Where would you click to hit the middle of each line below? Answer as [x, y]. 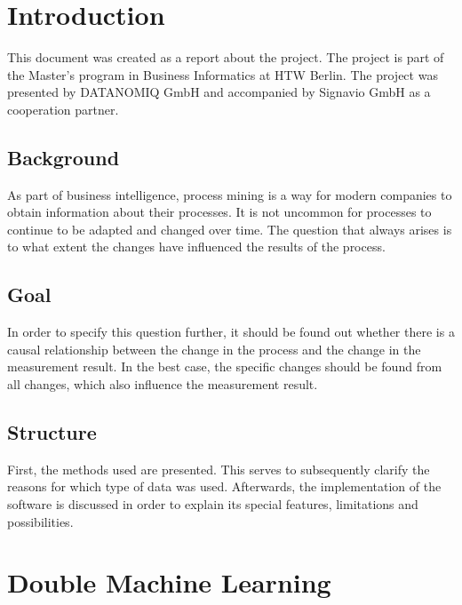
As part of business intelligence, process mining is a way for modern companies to [230, 194]
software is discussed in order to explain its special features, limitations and [213, 504]
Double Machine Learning [169, 582]
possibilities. [40, 521]
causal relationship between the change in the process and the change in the [214, 349]
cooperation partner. [63, 109]
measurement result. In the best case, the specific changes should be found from [225, 366]
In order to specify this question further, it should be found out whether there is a [231, 332]
